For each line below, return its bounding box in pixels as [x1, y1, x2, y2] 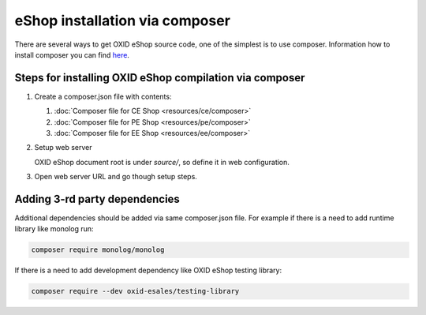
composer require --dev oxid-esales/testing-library [31, 287, 240, 296]
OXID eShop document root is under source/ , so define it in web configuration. [34, 157, 290, 167]
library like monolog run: [14, 224, 94, 234]
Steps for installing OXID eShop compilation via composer [14, 71, 305, 84]
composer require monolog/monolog [31, 246, 165, 254]
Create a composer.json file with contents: [34, 92, 172, 101]
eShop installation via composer [14, 12, 230, 29]
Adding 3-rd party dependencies [14, 193, 181, 205]
